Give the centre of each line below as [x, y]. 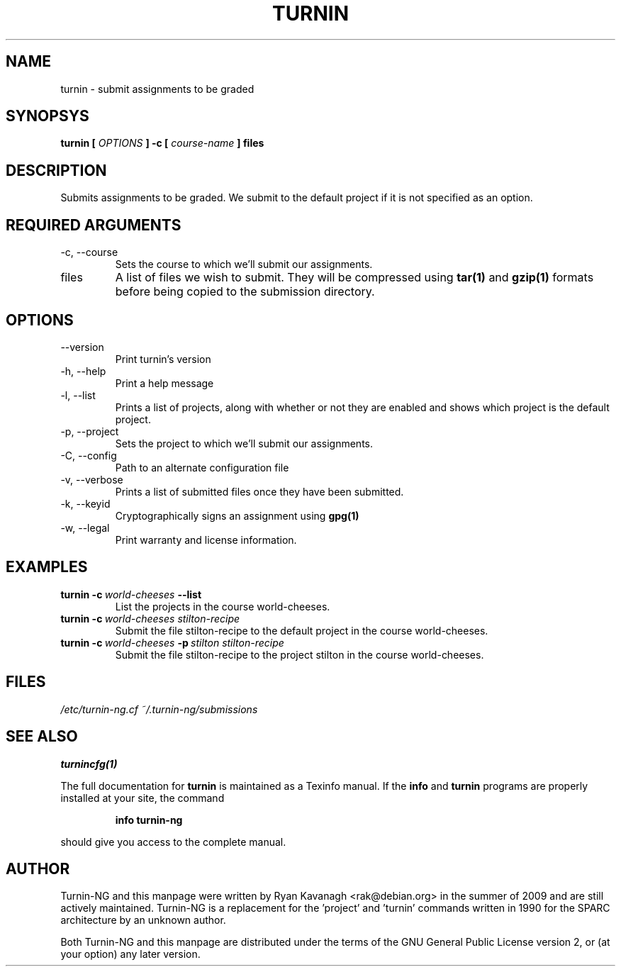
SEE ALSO [42, 737]
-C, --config [89, 455]
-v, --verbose [92, 479]
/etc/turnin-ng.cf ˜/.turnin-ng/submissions [159, 709]
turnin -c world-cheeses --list [131, 594]
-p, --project [90, 431]
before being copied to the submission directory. [245, 292]
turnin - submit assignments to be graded [157, 89]
